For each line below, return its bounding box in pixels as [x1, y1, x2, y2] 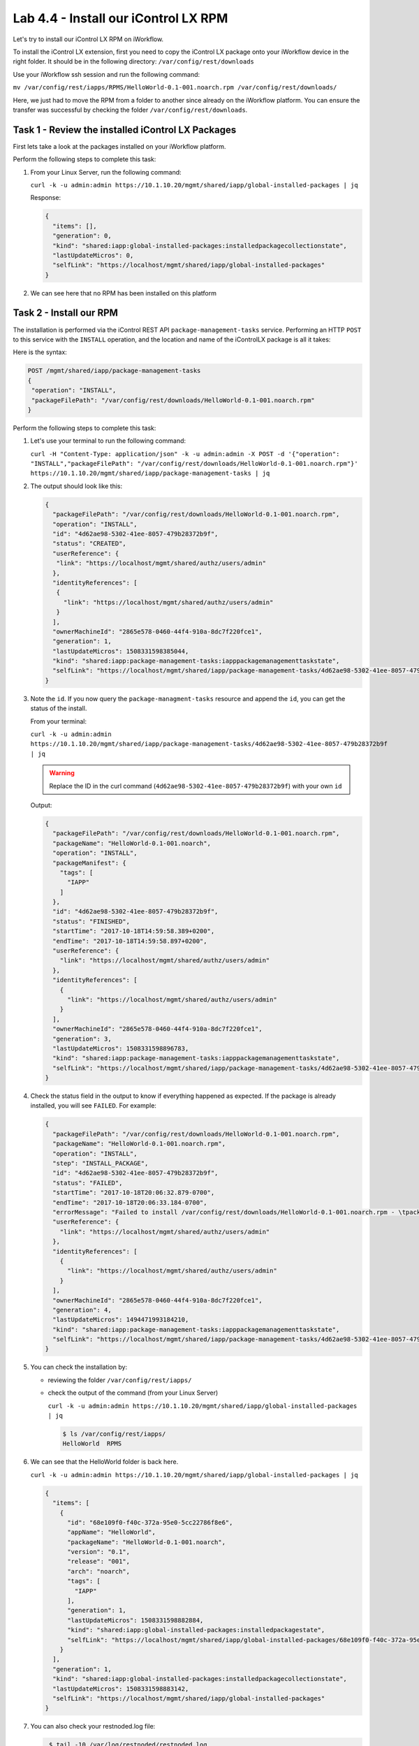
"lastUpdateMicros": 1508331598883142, [52, 1685, 189, 1693]
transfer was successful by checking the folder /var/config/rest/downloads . [13, 105, 248, 114]
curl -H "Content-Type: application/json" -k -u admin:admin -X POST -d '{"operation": [30, 450, 340, 457]
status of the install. [30, 704, 87, 712]
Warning [49, 769, 75, 777]
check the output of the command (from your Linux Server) [47, 1388, 219, 1397]
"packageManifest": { [52, 859, 127, 867]
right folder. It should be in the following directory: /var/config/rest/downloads [13, 57, 255, 66]
